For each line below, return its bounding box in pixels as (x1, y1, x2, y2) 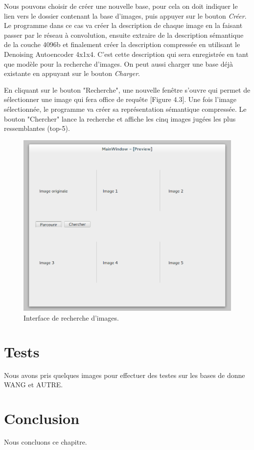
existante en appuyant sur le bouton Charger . (4, 68, 140, 78)
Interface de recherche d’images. (23, 312, 119, 323)
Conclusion (4, 408, 80, 428)
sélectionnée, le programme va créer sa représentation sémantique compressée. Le (4, 103, 247, 114)
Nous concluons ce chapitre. (4, 437, 87, 447)
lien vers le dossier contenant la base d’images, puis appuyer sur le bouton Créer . (4, 10, 247, 21)
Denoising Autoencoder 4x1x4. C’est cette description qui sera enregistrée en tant (4, 49, 249, 59)
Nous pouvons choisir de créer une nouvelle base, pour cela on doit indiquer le (4, 1, 238, 11)
